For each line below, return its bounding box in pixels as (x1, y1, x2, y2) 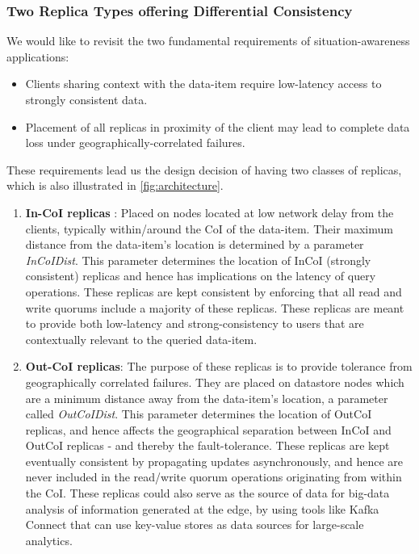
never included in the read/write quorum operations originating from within (25, 468, 402, 485)
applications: (6, 48, 69, 65)
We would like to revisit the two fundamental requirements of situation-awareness (6, 32, 410, 49)
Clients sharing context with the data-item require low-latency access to (25, 75, 382, 92)
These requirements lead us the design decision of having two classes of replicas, (6, 161, 402, 178)
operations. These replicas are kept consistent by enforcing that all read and (25, 283, 402, 300)
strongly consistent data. (25, 91, 148, 107)
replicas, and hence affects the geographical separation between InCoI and (25, 421, 392, 438)
